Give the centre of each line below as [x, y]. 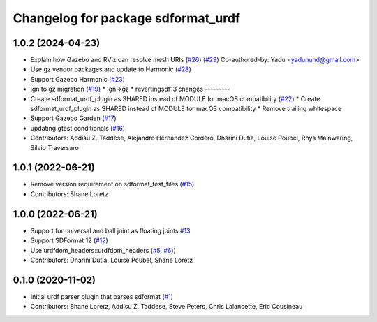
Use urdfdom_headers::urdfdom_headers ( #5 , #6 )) [103, 250]
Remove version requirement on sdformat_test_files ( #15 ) [112, 184]
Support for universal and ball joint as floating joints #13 [110, 230]
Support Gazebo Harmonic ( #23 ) [77, 79]
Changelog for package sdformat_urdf [127, 18]
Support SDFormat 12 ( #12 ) [69, 240]
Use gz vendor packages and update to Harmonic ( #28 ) [111, 69]
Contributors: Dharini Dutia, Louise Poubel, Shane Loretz [112, 260]
